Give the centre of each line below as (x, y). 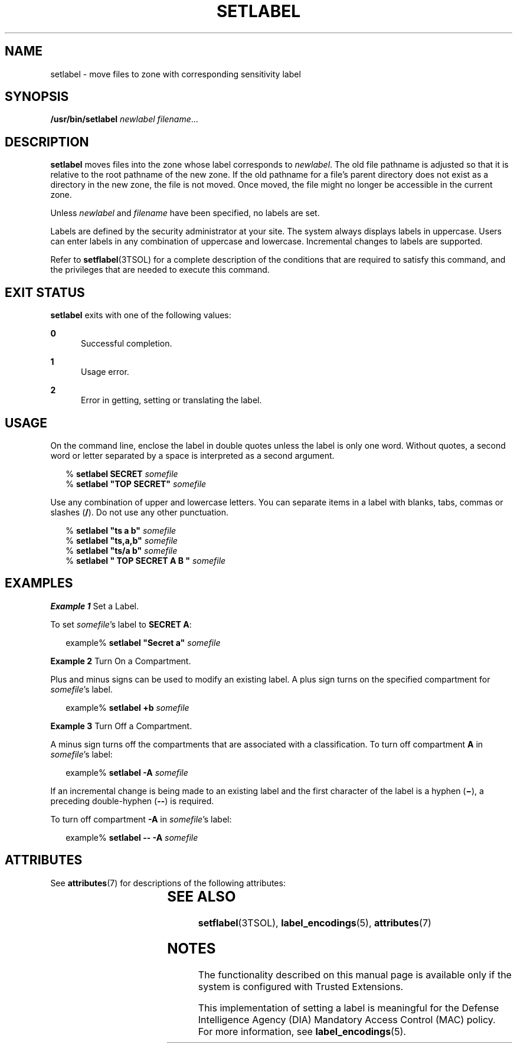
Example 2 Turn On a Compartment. (121, 661)
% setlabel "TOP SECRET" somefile (136, 484)
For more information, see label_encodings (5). (302, 1032)
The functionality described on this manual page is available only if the (355, 975)
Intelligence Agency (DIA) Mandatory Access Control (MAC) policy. (347, 1020)
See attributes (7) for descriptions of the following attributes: (168, 883)
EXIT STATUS (45, 292)
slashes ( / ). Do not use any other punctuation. (140, 512)
